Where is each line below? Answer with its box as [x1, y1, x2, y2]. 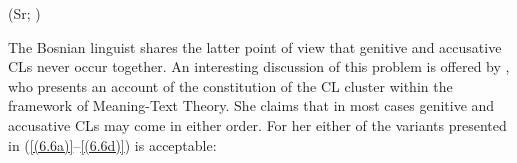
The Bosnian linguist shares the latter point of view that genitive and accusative [8, 36, 502, 57]
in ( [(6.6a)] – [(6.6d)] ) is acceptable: [8, 134, 217, 155]
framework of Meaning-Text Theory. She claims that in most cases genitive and [8, 95, 495, 116]
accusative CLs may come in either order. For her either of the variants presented [8, 114, 507, 135]
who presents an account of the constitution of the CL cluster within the [8, 75, 453, 96]
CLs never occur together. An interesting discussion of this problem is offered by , [8, 56, 510, 77]
